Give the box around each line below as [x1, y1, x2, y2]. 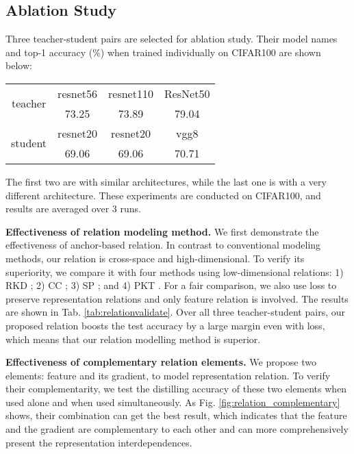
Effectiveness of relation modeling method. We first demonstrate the [5, 224, 319, 238]
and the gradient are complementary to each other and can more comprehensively [5, 422, 349, 436]
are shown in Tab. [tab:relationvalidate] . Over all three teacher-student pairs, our [5, 305, 345, 319]
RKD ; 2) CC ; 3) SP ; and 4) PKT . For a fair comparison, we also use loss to [5, 278, 337, 292]
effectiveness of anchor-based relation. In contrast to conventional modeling [5, 238, 321, 252]
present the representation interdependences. [5, 435, 192, 449]
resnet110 [108, 85, 153, 101]
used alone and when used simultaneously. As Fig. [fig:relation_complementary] [5, 394, 340, 409]
